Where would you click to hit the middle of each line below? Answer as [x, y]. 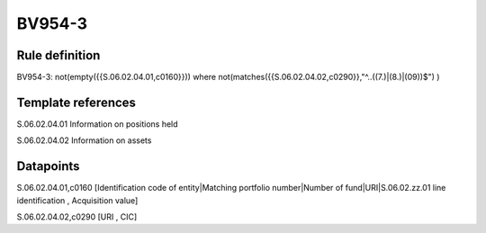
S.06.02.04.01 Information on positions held [98, 124]
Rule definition [58, 55]
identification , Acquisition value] [77, 200]
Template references [76, 102]
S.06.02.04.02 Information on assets [84, 140]
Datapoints [48, 166]
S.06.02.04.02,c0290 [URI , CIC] [77, 217]
